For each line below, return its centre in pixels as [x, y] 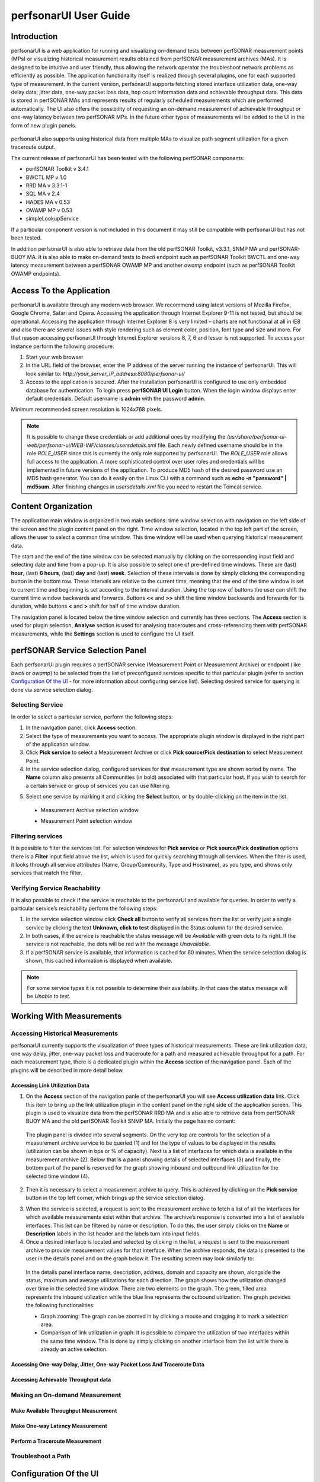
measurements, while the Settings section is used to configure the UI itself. [103, 634]
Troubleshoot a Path [41, 1457]
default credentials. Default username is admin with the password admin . [116, 399]
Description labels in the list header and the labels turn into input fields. [113, 1234]
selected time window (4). [58, 1176]
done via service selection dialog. [52, 689]
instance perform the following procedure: [63, 346]
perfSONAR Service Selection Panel [79, 651]
